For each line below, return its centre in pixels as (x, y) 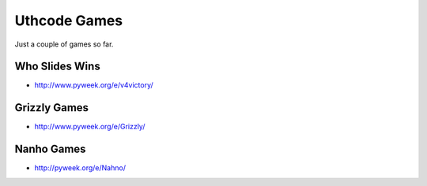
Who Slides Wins (57, 67)
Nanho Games (50, 149)
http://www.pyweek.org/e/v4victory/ (94, 85)
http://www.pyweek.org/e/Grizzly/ (90, 127)
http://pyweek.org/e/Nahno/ (80, 168)
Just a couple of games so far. (64, 44)
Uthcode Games (69, 20)
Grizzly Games (52, 108)
